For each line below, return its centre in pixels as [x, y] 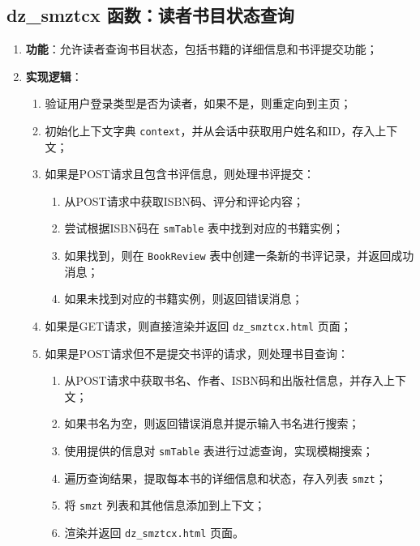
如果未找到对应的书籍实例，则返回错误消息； [184, 299]
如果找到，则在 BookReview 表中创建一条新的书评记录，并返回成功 [239, 256]
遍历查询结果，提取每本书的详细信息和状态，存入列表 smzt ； [225, 478]
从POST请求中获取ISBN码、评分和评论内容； [184, 200]
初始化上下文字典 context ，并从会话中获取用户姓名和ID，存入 [210, 130]
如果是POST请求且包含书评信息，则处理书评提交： [180, 174]
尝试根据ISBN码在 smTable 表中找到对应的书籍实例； [204, 228]
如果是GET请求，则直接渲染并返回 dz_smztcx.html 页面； [198, 325]
